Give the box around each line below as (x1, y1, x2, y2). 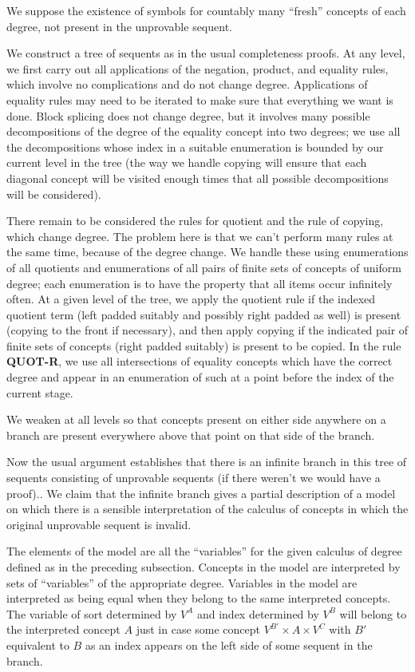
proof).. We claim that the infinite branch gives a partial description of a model (6, 484, 396, 501)
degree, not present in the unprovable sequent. (6, 18, 232, 34)
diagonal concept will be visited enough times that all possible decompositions (6, 169, 389, 186)
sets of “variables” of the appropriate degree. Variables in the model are (6, 574, 358, 591)
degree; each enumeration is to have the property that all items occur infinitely (6, 275, 393, 291)
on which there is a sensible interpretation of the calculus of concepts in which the (6, 500, 409, 517)
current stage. (6, 384, 73, 401)
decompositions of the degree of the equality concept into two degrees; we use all (6, 123, 401, 140)
